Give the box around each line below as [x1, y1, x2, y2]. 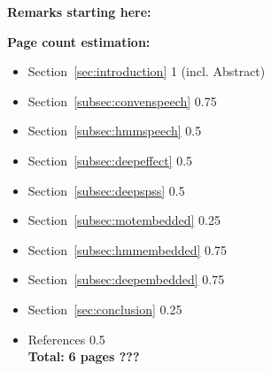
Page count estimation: [7, 32, 151, 50]
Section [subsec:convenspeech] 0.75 [27, 91, 217, 110]
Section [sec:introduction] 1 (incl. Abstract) [27, 62, 266, 81]
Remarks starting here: [7, 3, 151, 20]
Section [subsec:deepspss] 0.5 [27, 181, 185, 199]
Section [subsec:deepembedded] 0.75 [27, 270, 225, 289]
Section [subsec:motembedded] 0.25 [27, 211, 221, 229]
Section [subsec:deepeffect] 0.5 [27, 151, 193, 169]
